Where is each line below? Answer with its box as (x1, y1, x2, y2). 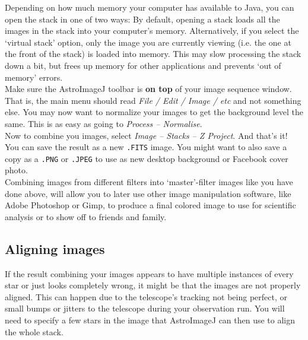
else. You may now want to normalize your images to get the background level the (5, 106, 304, 118)
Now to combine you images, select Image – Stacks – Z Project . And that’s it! (5, 129, 288, 141)
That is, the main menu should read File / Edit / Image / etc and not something (5, 94, 301, 106)
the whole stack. (5, 325, 63, 338)
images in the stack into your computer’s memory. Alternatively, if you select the (5, 24, 299, 37)
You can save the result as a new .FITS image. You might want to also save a (5, 141, 287, 153)
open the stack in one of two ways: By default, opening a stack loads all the (5, 12, 280, 25)
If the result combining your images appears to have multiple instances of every (5, 267, 294, 279)
